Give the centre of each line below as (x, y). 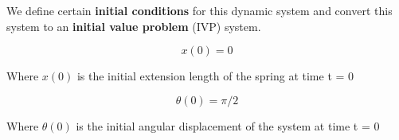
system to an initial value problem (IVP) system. (134, 26)
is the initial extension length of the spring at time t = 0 (215, 76)
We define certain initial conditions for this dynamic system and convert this (199, 10)
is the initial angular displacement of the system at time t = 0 (228, 125)
